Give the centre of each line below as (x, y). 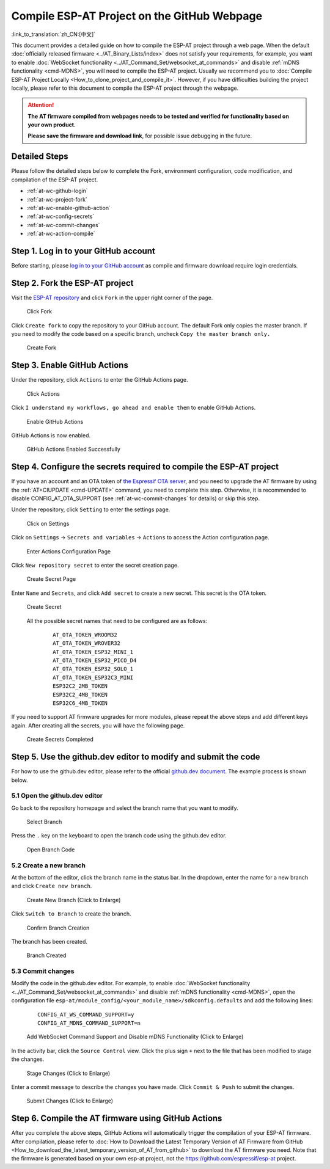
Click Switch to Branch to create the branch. (71, 914)
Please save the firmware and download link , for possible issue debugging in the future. (140, 136)
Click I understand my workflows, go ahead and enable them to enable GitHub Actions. (134, 408)
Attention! (41, 105)
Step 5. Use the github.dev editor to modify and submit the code (136, 757)
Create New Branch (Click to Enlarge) (74, 900)
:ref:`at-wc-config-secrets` (61, 216)
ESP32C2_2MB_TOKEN (80, 686)
